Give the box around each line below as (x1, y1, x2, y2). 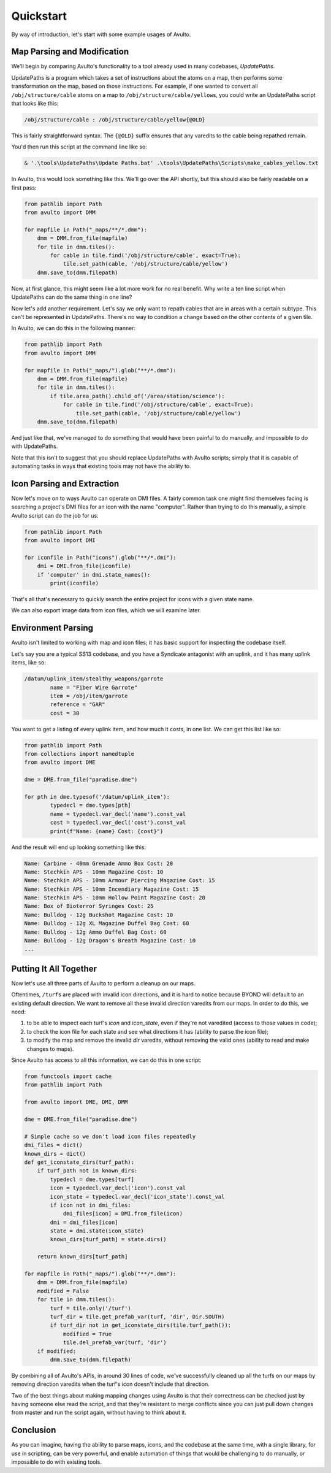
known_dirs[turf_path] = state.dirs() (50, 1236, 167, 1243)
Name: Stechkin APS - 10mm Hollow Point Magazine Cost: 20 (24, 894, 205, 901)
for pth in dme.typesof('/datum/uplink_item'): (24, 793, 170, 800)
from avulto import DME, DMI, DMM (24, 1099, 128, 1106)
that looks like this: (11, 100, 59, 107)
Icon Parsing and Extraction (11, 479, 120, 489)
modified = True (63, 1330, 112, 1337)
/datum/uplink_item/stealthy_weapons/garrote (24, 675, 164, 682)
